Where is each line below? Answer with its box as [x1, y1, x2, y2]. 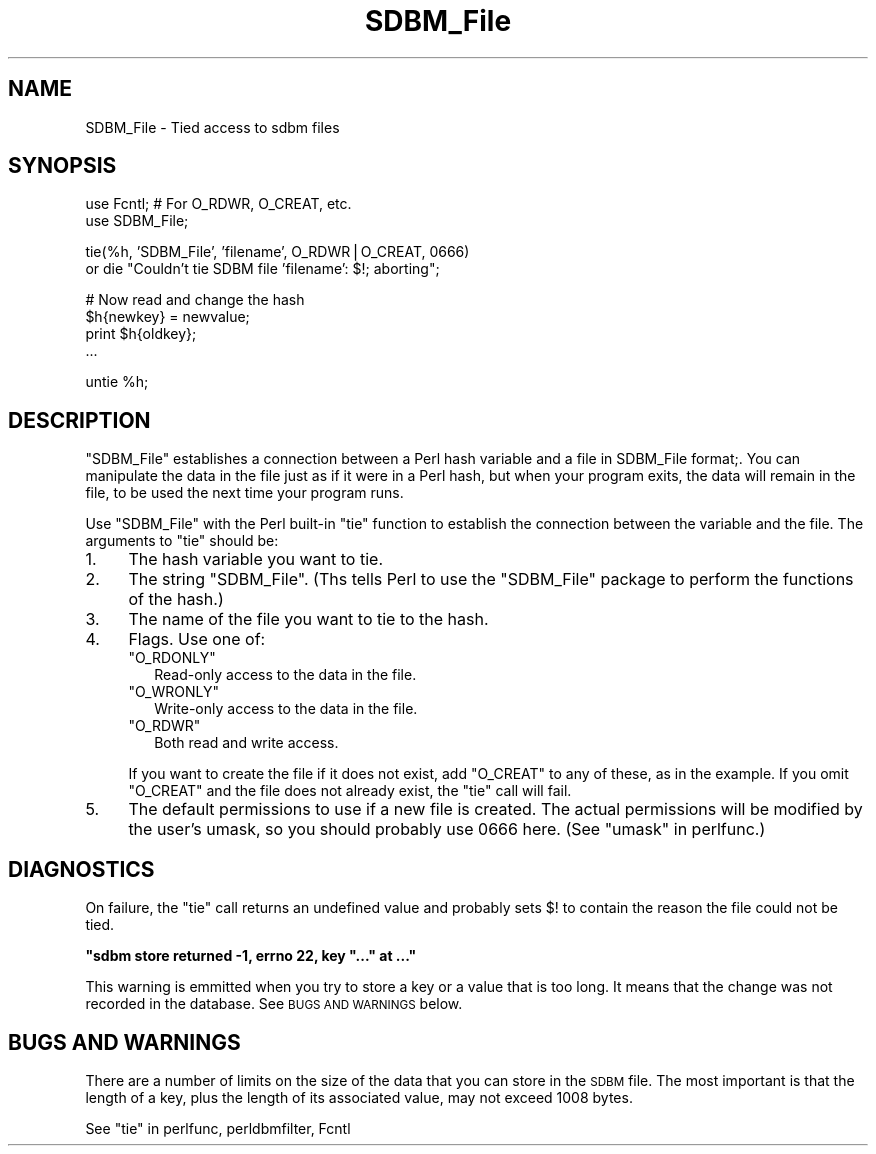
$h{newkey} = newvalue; [85, 308, 250, 326]
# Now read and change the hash [85, 291, 305, 309]
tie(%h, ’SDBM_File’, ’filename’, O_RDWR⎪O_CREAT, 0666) [85, 243, 470, 261]
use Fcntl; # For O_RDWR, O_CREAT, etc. [85, 195, 352, 213]
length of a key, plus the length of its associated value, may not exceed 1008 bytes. [85, 1088, 633, 1106]
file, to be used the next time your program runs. [85, 484, 404, 502]
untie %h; [85, 373, 149, 391]
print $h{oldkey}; [85, 325, 197, 343]
